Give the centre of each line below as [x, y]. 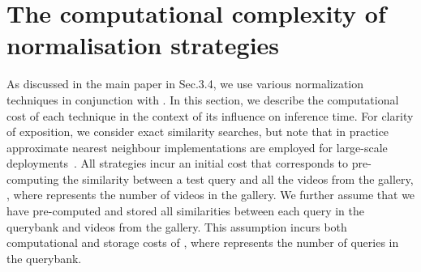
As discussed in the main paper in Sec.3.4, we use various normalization [185, 84]
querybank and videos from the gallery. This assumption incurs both [177, 226]
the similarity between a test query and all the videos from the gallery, [238, 178]
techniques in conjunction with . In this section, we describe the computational [203, 99]
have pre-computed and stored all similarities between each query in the [185, 211]
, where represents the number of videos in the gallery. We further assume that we [211, 195]
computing [33, 178]
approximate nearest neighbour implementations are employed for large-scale [197, 147]
